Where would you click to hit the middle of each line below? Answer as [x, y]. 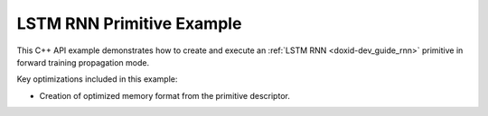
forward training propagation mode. [83, 62]
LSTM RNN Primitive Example [129, 23]
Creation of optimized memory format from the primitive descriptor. [165, 95]
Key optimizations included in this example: [97, 79]
